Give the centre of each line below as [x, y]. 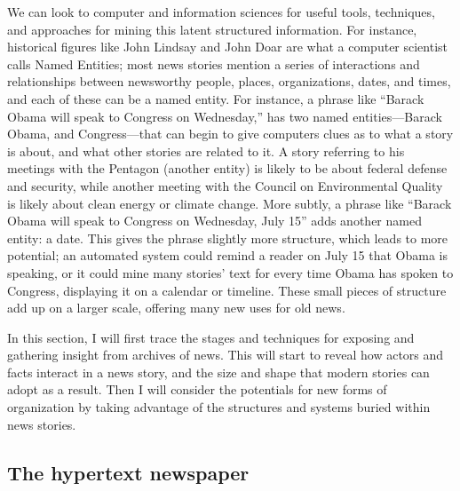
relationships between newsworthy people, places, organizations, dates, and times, [229, 81]
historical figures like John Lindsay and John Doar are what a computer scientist [228, 47]
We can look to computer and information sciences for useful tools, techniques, [221, 12]
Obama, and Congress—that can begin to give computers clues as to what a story [230, 134]
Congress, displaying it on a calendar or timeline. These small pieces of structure [227, 290]
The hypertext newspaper [128, 472]
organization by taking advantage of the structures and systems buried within [219, 407]
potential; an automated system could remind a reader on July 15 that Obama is [227, 255]
